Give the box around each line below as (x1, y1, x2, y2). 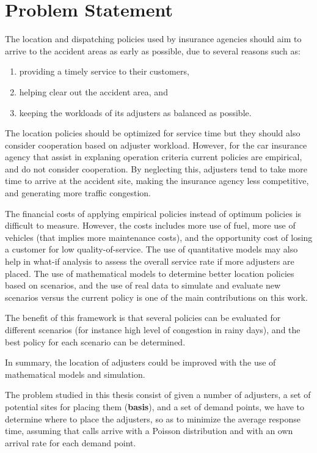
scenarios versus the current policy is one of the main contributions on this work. (5, 290, 308, 303)
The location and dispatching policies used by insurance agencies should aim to (5, 32, 302, 45)
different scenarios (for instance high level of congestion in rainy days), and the (5, 323, 301, 336)
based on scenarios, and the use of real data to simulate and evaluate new (5, 279, 281, 292)
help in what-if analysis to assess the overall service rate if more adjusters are (5, 255, 294, 268)
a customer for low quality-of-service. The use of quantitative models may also (5, 243, 298, 256)
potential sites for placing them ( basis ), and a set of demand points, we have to (5, 400, 305, 413)
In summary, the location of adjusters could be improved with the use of (5, 356, 276, 369)
